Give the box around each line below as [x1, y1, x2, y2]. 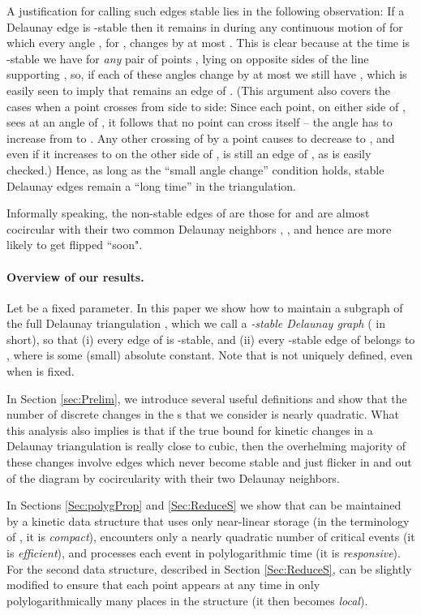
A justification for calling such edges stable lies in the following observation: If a [6, 2, 405, 19]
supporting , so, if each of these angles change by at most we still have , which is [6, 66, 407, 83]
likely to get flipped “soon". [6, 236, 143, 253]
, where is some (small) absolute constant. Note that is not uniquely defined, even [6, 346, 413, 363]
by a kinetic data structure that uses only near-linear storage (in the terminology [6, 512, 410, 529]
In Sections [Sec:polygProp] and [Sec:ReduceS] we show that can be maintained [6, 497, 402, 514]
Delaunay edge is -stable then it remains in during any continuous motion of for [6, 18, 403, 35]
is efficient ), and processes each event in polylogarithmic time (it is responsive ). [6, 544, 401, 561]
